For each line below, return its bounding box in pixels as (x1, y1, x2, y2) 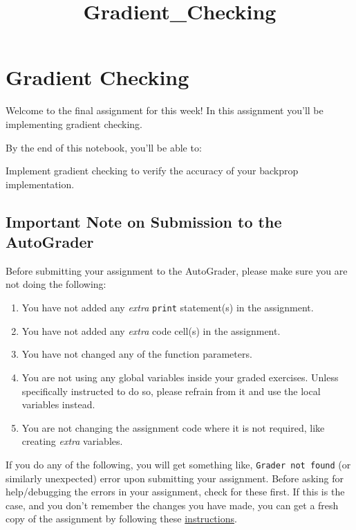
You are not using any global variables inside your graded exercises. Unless (21, 369, 339, 384)
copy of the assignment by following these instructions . (6, 511, 237, 526)
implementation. (6, 176, 75, 191)
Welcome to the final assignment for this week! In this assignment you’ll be (6, 103, 324, 118)
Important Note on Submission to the (6, 210, 282, 232)
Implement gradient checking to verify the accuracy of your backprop (6, 163, 299, 178)
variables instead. (21, 397, 95, 412)
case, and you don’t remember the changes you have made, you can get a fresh (6, 497, 339, 512)
